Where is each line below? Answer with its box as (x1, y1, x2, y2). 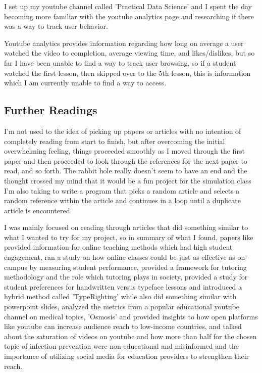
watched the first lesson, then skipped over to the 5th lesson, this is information (4, 67, 251, 78)
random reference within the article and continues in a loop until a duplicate (4, 195, 241, 206)
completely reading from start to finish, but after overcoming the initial (4, 135, 225, 146)
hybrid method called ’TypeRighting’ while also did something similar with (4, 291, 237, 302)
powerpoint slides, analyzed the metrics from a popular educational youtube (4, 301, 239, 312)
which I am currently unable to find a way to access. (4, 77, 167, 88)
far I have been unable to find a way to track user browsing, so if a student (4, 57, 236, 68)
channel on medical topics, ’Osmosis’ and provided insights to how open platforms (4, 311, 258, 321)
